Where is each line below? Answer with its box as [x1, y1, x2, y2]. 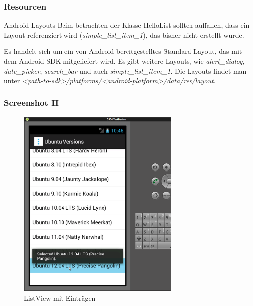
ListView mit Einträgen [24, 293, 96, 303]
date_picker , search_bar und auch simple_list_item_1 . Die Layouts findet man [4, 65, 247, 76]
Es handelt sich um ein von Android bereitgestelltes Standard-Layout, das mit [4, 46, 242, 56]
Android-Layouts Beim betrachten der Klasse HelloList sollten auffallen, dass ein [4, 20, 250, 30]
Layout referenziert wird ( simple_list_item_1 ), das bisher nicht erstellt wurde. [4, 29, 244, 40]
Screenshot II [4, 96, 59, 108]
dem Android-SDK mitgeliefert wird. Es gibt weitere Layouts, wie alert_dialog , [4, 56, 245, 66]
